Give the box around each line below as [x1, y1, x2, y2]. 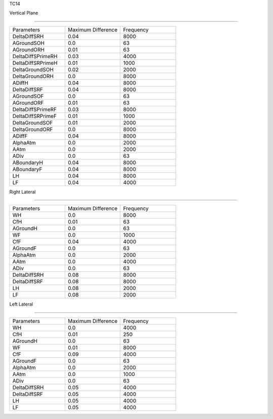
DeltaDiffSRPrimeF [12, 112, 57, 119]
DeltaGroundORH [12, 72, 54, 79]
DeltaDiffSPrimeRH [12, 53, 58, 60]
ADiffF [12, 132, 28, 139]
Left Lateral [9, 301, 33, 307]
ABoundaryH [12, 159, 43, 166]
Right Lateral [9, 189, 36, 195]
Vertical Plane [9, 10, 38, 16]
